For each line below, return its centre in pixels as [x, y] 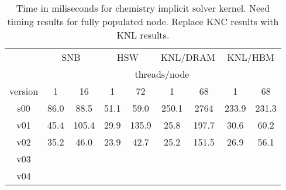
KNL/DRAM [188, 57]
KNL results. [143, 35]
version [24, 91]
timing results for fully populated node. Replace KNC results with [143, 21]
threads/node [162, 74]
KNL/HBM [251, 57]
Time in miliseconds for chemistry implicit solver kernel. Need [143, 8]
